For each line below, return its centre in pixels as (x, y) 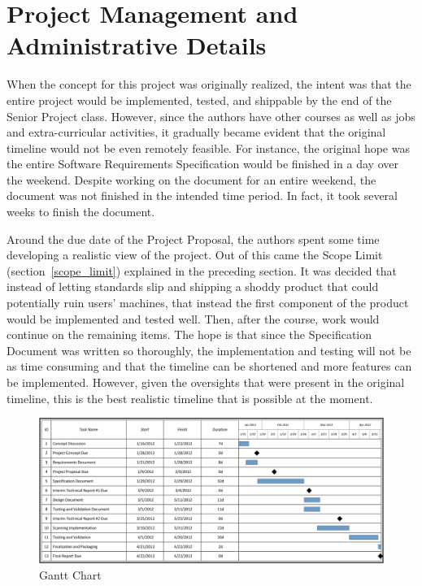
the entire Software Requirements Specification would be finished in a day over (202, 164)
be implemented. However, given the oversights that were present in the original (206, 382)
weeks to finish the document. (81, 212)
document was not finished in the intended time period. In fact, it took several (202, 195)
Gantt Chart (70, 574)
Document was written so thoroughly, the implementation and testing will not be (209, 350)
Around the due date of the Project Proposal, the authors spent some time (193, 239)
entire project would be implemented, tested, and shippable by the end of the (199, 100)
